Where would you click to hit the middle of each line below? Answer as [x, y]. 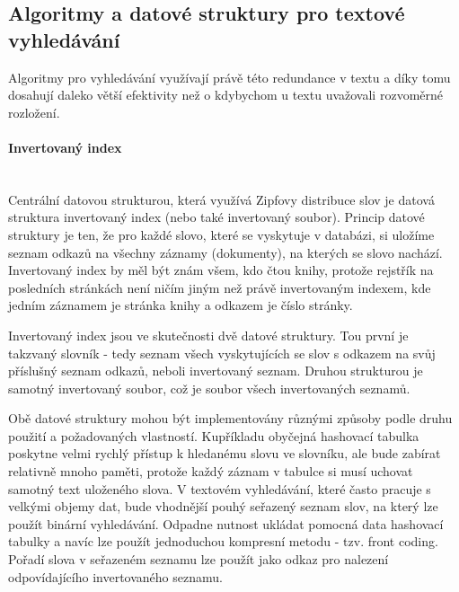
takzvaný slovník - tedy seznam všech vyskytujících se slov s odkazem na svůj [222, 353]
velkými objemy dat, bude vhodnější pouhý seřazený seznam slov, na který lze [223, 506]
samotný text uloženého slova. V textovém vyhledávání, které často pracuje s [220, 488]
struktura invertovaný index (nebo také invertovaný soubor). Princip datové [216, 217]
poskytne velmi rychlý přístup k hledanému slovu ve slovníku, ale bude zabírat [225, 453]
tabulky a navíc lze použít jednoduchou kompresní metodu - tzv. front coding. [223, 541]
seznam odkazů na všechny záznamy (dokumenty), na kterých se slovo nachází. [225, 252]
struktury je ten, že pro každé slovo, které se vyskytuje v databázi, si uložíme [221, 234]
